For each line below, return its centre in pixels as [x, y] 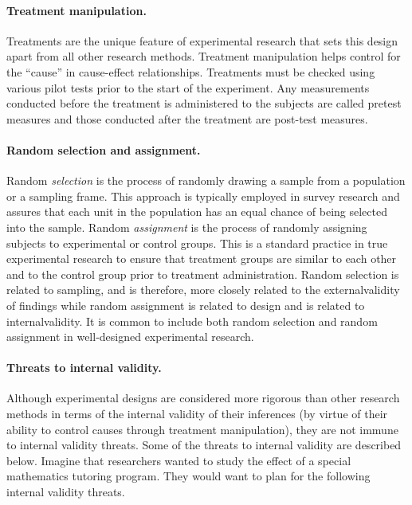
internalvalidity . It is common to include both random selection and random [192, 321]
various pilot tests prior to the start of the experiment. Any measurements [188, 87]
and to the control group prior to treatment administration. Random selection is [203, 274]
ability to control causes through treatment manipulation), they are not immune [202, 429]
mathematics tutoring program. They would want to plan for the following [188, 476]
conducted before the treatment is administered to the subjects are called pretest [204, 103]
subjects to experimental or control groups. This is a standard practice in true [197, 243]
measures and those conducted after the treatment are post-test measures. [187, 118]
